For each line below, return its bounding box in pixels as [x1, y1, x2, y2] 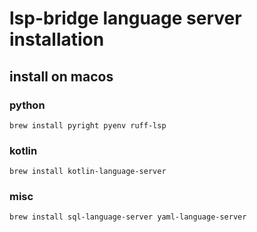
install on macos [9, 68, 114, 85]
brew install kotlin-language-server [9, 167, 167, 177]
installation [9, 28, 105, 51]
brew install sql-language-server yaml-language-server [9, 212, 247, 222]
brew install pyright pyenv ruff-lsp [9, 120, 167, 131]
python [9, 98, 46, 112]
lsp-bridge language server [9, 7, 242, 30]
